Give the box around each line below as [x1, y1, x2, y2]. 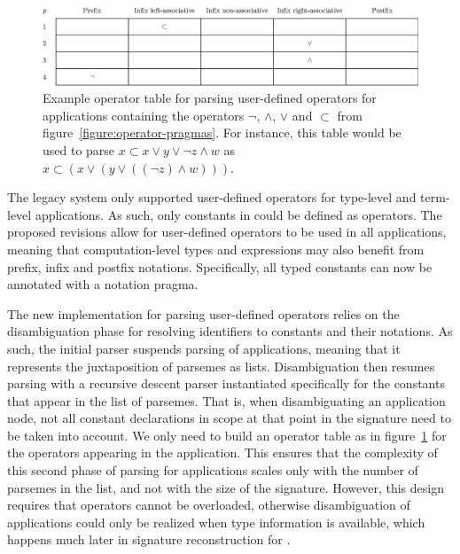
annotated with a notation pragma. [7, 275, 199, 293]
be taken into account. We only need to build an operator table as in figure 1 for [7, 425, 447, 444]
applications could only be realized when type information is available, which [7, 512, 425, 531]
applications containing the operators [43, 105, 245, 124]
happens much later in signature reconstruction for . [7, 530, 291, 549]
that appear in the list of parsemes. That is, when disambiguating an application [7, 391, 446, 410]
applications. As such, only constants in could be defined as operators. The [35, 205, 442, 223]
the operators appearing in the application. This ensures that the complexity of [7, 443, 438, 462]
